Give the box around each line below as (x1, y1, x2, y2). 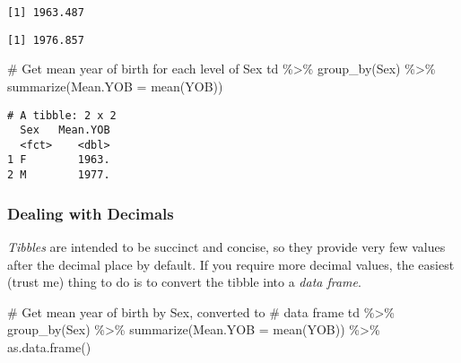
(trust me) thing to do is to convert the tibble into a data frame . (7, 272, 361, 291)
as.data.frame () (7, 337, 91, 356)
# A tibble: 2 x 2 (7, 108, 117, 122)
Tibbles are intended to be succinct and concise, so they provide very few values (7, 238, 446, 255)
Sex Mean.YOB (20, 124, 110, 137)
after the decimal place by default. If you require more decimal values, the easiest (7, 255, 455, 273)
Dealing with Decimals (7, 202, 174, 224)
